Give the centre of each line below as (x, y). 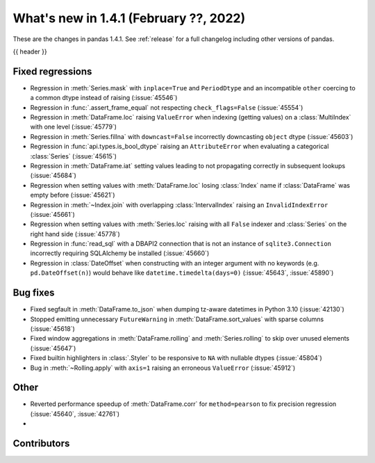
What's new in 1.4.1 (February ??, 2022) (129, 18)
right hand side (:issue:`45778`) (75, 234)
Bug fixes (34, 293)
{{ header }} (30, 51)
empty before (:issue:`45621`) (73, 195)
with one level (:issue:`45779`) (74, 127)
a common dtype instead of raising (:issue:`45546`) (104, 98)
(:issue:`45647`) (53, 348)
